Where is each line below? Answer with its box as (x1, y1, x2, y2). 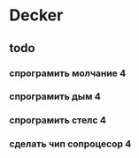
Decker (9, 5, 64, 26)
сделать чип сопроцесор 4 (9, 138, 132, 150)
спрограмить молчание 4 (9, 67, 127, 79)
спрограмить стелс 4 (9, 114, 106, 126)
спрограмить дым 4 (9, 90, 102, 102)
